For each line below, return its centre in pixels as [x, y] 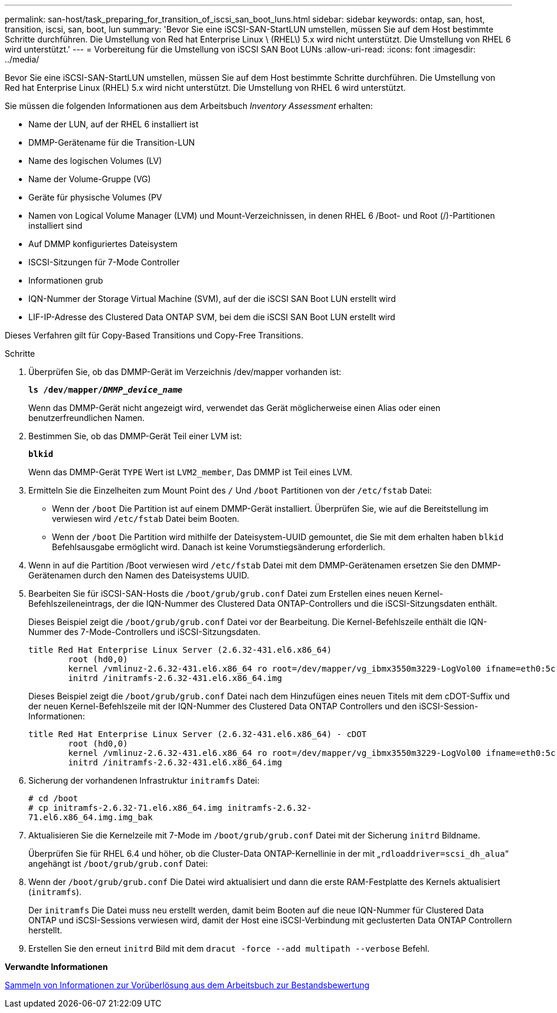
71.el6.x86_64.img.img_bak [91, 817]
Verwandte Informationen [56, 967]
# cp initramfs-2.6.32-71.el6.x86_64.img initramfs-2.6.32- [170, 808]
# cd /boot [53, 798]
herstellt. [45, 930]
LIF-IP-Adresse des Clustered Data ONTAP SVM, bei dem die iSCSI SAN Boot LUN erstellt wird [212, 317]
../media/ [22, 59]
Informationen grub [66, 280]
